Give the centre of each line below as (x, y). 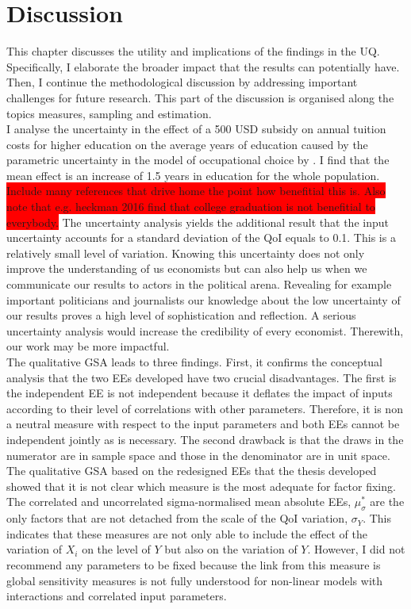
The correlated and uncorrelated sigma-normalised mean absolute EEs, (179, 502)
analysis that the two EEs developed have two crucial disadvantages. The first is (202, 377)
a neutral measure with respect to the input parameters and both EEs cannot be (203, 424)
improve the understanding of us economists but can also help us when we (187, 268)
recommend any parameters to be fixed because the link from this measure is (194, 564)
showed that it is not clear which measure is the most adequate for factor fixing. (201, 486)
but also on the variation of (231, 549)
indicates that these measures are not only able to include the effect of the (187, 533)
